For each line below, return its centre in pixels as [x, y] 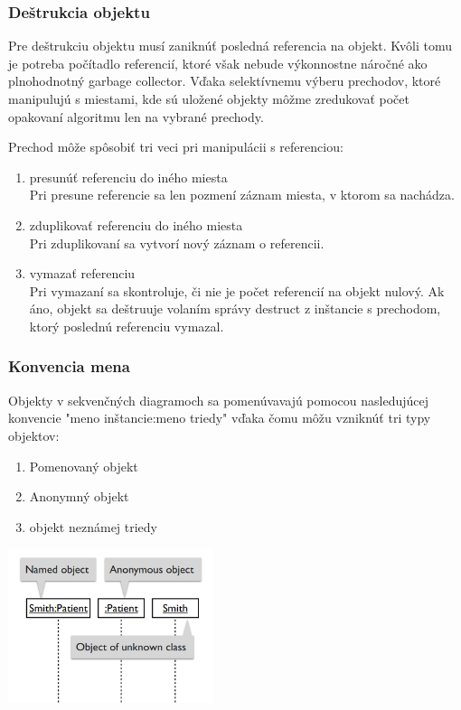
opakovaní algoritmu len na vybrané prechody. [136, 116]
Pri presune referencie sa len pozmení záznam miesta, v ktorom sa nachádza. [242, 195]
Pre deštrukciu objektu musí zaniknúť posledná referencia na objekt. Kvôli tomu [230, 46]
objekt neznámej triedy [94, 526]
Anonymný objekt [79, 496]
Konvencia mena [69, 366]
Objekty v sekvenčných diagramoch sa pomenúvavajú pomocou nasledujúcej [219, 400]
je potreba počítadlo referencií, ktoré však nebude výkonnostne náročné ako [218, 63]
